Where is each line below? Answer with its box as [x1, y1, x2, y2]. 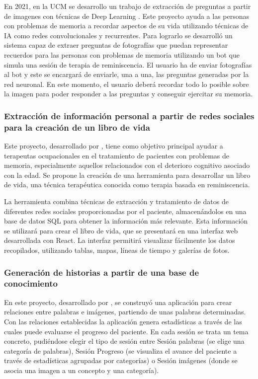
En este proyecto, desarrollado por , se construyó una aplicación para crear [4, 297, 232, 307]
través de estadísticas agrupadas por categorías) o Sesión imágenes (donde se [4, 355, 238, 366]
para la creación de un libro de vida [4, 121, 150, 133]
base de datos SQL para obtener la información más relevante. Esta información [4, 216, 248, 226]
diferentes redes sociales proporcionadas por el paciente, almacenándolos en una [4, 206, 247, 216]
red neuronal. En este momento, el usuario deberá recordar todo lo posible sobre [4, 78, 249, 89]
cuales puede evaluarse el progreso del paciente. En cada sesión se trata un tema [4, 326, 249, 336]
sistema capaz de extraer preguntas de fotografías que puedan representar [4, 40, 228, 50]
